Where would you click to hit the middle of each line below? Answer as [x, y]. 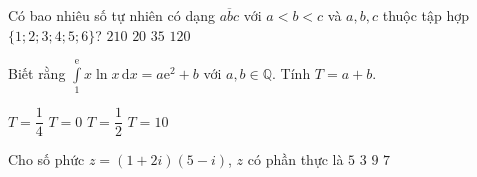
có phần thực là [295, 159]
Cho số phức [46, 159]
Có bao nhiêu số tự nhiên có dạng [111, 15]
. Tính [291, 72]
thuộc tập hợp [426, 15]
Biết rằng [37, 72]
